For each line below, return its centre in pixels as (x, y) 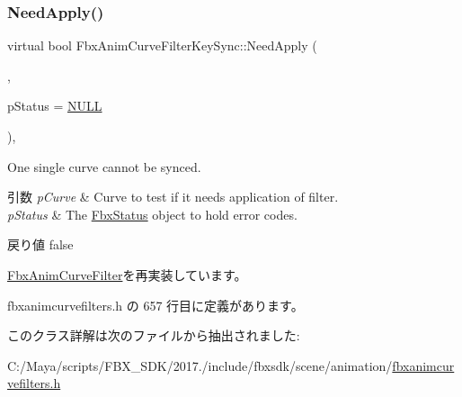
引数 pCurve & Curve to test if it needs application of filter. (173, 197)
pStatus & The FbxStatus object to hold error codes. (152, 214)
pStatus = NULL (55, 106)
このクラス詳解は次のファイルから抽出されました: (154, 335)
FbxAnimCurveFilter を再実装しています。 (127, 274)
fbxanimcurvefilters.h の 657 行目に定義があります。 (155, 305)
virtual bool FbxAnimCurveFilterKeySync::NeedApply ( (162, 45)
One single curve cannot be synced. (104, 166)
